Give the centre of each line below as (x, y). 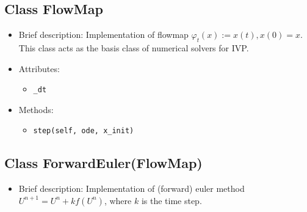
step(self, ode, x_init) (84, 131)
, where (118, 200)
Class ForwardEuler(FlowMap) (103, 163)
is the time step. (172, 200)
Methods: (36, 109)
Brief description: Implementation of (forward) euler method (132, 188)
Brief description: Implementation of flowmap (103, 35)
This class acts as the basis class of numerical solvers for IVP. (134, 48)
